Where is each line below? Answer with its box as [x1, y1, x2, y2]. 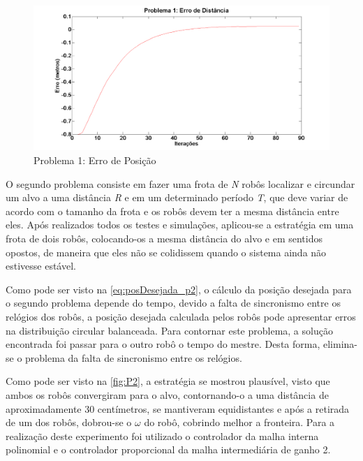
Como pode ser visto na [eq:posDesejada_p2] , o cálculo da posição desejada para [6, 281, 352, 296]
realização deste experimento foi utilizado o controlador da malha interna [6, 428, 319, 443]
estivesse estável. [6, 258, 76, 273]
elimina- [323, 337, 357, 351]
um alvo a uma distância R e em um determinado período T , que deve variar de [6, 190, 348, 205]
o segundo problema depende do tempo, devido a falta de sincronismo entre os [6, 295, 341, 310]
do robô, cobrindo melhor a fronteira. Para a [144, 415, 335, 430]
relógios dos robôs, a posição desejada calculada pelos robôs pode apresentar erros [6, 309, 356, 323]
